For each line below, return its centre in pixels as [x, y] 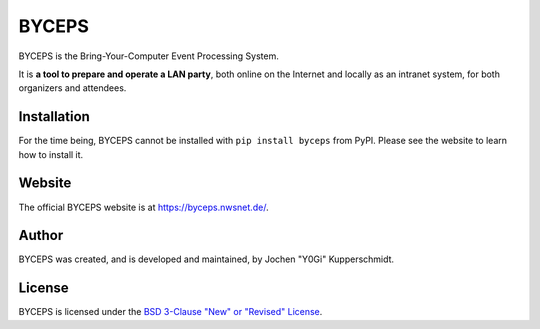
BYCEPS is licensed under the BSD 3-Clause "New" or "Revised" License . [170, 312]
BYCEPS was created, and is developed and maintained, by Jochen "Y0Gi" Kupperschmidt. [206, 259]
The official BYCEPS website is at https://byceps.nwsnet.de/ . [143, 207]
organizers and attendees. [72, 88]
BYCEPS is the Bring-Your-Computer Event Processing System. [148, 56]
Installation [54, 116]
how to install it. [51, 154]
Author [41, 235]
